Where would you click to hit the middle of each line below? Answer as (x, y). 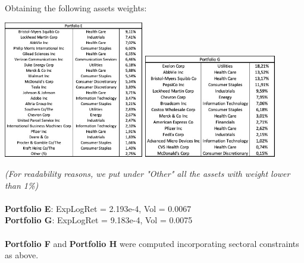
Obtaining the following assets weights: (76, 8)
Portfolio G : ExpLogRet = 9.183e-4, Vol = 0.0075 (99, 220)
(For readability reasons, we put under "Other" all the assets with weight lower (148, 173)
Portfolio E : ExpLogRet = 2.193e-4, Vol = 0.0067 (98, 208)
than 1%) (22, 185)
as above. (22, 255)
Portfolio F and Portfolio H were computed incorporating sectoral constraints (152, 243)
